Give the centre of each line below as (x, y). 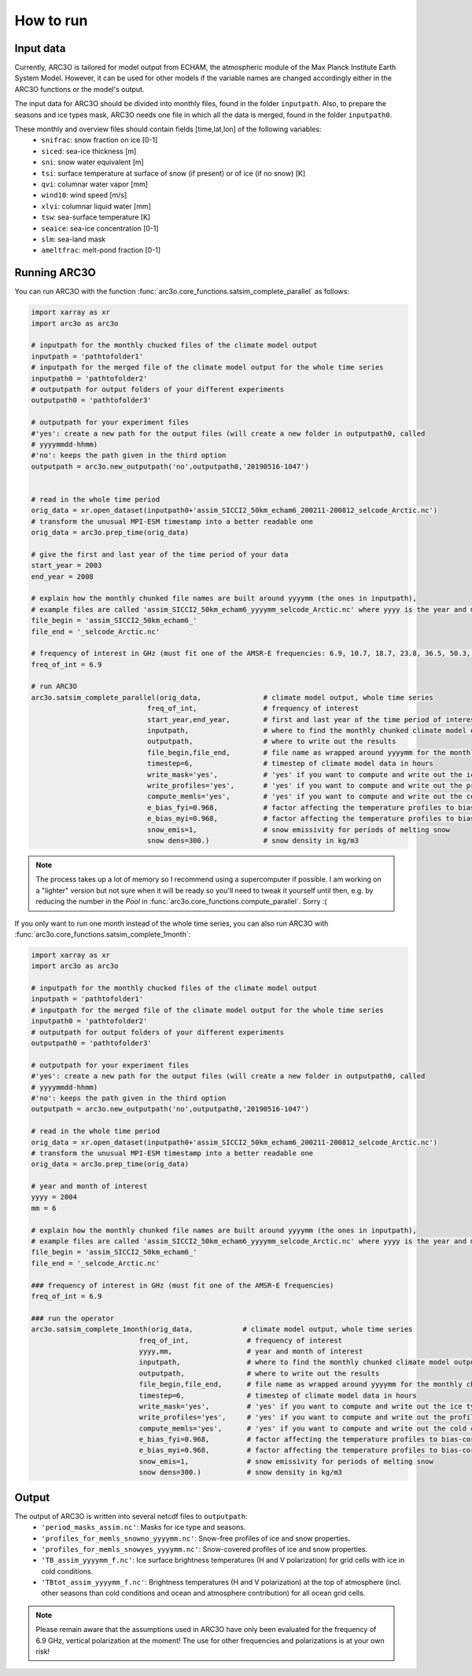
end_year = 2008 (63, 576)
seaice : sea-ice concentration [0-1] (100, 228)
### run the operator (73, 1318)
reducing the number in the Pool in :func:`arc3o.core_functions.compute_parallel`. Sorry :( (181, 901)
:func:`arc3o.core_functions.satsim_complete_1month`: (103, 934)
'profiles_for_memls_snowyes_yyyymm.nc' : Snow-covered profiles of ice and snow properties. (205, 1549)
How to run (51, 20)
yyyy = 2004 (54, 1197)
